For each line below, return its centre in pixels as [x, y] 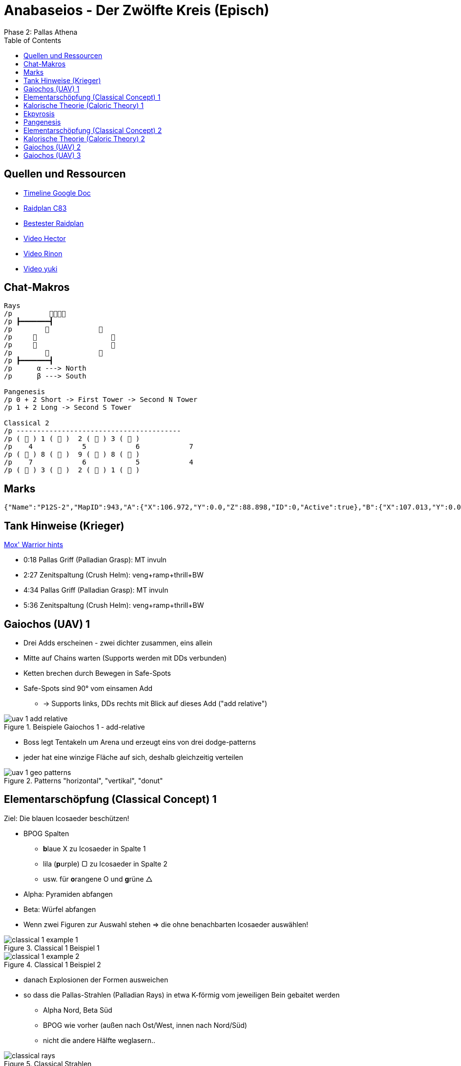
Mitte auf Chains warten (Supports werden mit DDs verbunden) [125, 658]
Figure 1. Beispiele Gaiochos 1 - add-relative [74, 727]
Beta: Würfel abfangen [60, 909]
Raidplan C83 [45, 208]
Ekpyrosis [39, 113]
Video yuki [41, 268]
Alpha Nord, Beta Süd [78, 1010]
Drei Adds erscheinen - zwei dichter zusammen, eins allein [118, 643]
